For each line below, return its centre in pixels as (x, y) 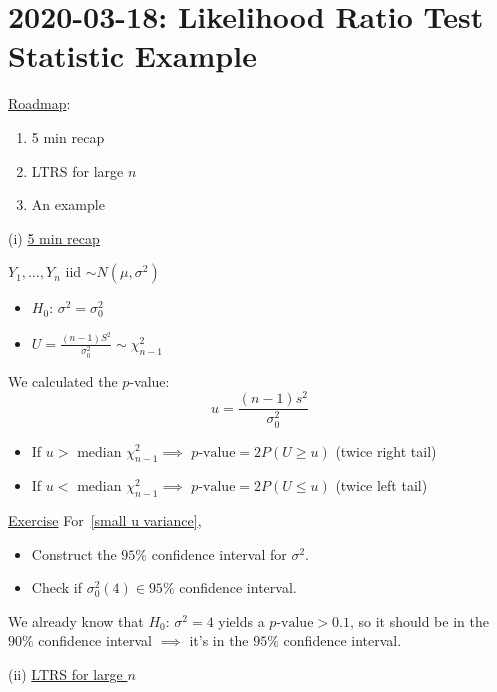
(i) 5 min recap (54, 237)
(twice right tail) (386, 450)
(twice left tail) (381, 485)
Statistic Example (132, 55)
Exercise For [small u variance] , (105, 520)
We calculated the (63, 380)
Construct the (74, 553)
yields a (241, 620)
